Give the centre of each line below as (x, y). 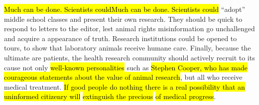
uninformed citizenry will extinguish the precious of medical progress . (110, 96)
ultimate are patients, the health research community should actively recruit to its (129, 57)
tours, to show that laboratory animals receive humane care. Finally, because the (128, 48)
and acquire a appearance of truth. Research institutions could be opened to (121, 38)
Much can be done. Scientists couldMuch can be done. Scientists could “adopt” (125, 9)
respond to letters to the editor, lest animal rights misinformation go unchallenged (129, 28)
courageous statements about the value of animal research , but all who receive (123, 77)
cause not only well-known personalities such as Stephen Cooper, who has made (126, 67)
